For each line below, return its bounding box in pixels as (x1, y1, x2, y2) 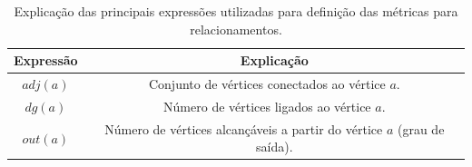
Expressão (14, 51, 78, 70)
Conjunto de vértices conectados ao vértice (148, 74, 386, 93)
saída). (256, 137, 293, 156)
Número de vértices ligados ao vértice (163, 96, 371, 115)
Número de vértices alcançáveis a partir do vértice (104, 119, 383, 138)
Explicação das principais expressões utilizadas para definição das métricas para (14, 2, 458, 20)
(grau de (397, 119, 445, 138)
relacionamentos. (190, 19, 282, 38)
